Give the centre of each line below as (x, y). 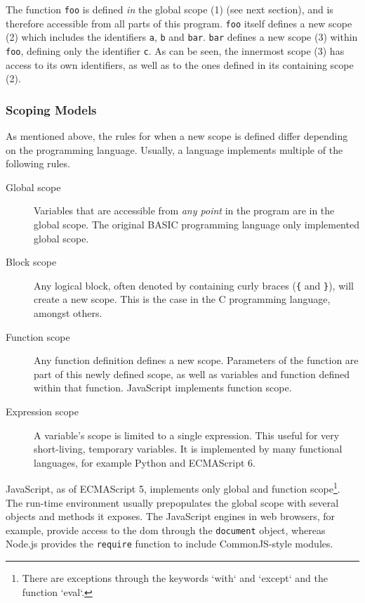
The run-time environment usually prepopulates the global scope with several (172, 502)
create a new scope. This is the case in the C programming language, (182, 299)
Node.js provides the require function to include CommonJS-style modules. (170, 544)
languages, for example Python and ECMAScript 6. (145, 462)
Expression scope (42, 411)
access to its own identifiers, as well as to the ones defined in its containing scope (180, 64)
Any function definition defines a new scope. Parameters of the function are (196, 360)
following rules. (38, 163)
